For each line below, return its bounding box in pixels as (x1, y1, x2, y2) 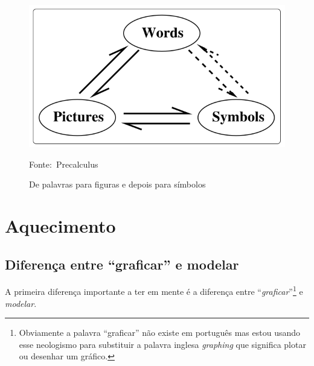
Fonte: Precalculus (29, 157, 98, 170)
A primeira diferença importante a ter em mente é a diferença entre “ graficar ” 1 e (5, 283, 303, 298)
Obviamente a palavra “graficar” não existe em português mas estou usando (19, 326, 301, 339)
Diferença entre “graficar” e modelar (5, 254, 239, 273)
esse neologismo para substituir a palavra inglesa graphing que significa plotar (19, 338, 306, 350)
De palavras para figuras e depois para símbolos (29, 178, 206, 191)
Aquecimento (5, 213, 116, 238)
